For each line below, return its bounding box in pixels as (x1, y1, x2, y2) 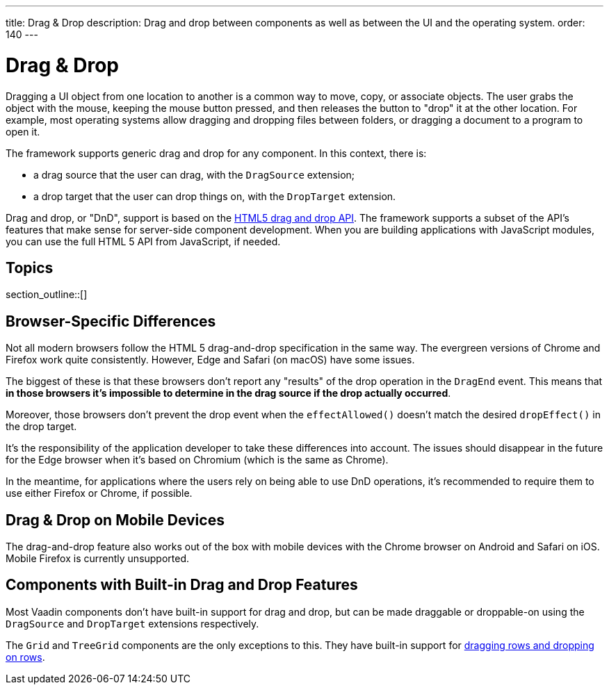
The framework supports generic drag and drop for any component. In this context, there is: (6, 147, 427, 159)
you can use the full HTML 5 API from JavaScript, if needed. (6, 235, 281, 247)
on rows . (6, 650, 45, 663)
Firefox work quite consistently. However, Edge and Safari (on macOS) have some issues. (6, 354, 415, 366)
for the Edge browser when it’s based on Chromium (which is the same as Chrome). (6, 454, 389, 466)
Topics (6, 258, 54, 277)
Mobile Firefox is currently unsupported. (6, 552, 190, 565)
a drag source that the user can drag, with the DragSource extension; (33, 168, 355, 181)
